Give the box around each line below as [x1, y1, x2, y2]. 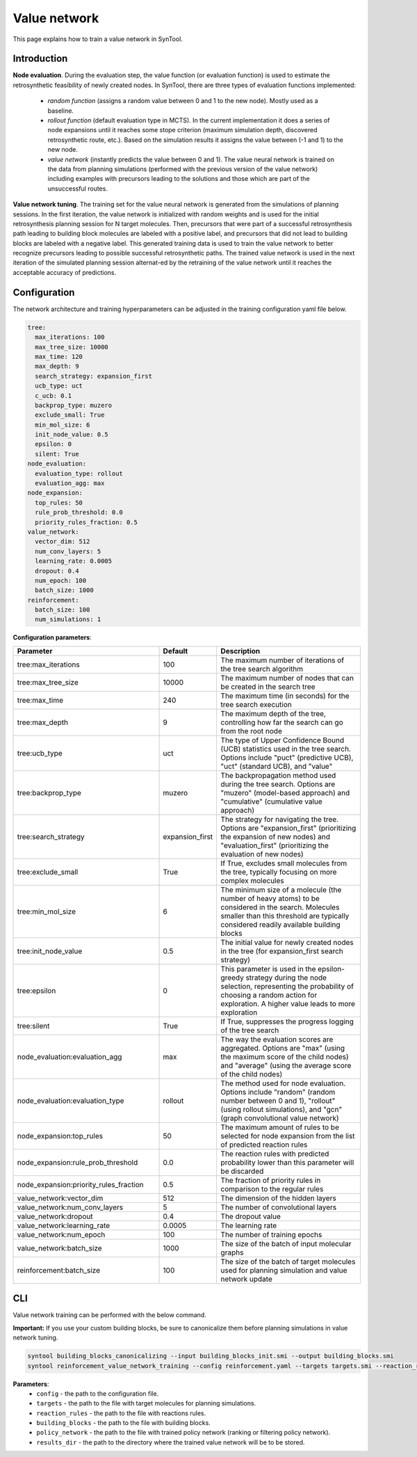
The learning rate [220, 1220, 277, 1230]
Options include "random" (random [220, 1087, 336, 1097]
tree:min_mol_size [17, 907, 76, 916]
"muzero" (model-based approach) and [220, 788, 350, 797]
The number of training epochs [220, 1229, 322, 1239]
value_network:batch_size [17, 1243, 102, 1252]
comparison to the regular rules [220, 1184, 324, 1193]
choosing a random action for [220, 990, 318, 1000]
